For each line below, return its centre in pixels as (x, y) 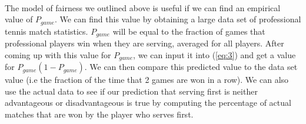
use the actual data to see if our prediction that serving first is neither (131, 91)
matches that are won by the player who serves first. (99, 114)
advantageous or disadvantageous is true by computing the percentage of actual (148, 103)
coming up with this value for (58, 54)
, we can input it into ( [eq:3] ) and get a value (214, 54)
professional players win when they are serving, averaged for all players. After (144, 43)
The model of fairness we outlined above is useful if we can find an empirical (143, 7)
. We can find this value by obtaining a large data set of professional (178, 19)
